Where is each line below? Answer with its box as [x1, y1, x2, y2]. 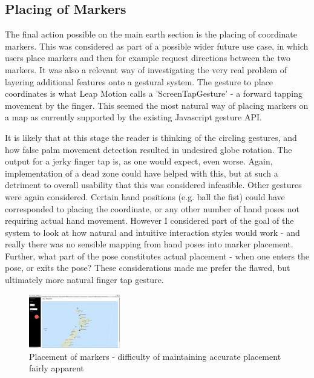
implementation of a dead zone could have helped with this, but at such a [5, 166, 278, 179]
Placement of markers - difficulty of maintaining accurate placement [29, 350, 281, 362]
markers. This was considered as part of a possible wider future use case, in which [5, 39, 309, 52]
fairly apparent [29, 362, 84, 374]
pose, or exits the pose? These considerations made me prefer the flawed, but [5, 261, 290, 274]
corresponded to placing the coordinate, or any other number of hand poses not [5, 202, 300, 215]
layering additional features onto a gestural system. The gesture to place [5, 75, 273, 88]
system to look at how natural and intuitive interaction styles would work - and [5, 226, 300, 238]
